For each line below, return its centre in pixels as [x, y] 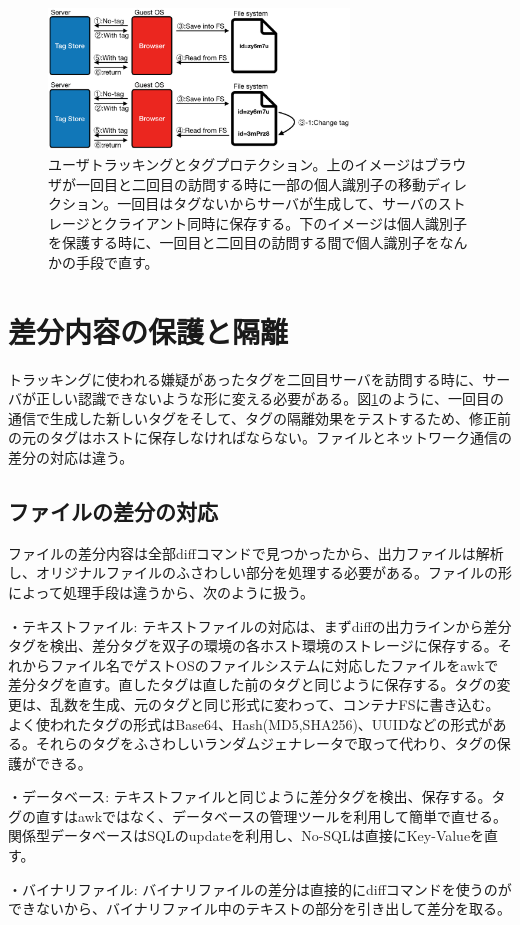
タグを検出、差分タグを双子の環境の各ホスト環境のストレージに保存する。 [253, 645]
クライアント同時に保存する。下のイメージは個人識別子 [285, 222]
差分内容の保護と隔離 [148, 330]
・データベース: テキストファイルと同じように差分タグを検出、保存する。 [250, 796]
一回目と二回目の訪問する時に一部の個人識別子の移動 [250, 183]
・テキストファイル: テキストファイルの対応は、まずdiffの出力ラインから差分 [260, 625]
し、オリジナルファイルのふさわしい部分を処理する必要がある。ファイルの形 [260, 572]
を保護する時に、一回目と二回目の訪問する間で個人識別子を [244, 242]
